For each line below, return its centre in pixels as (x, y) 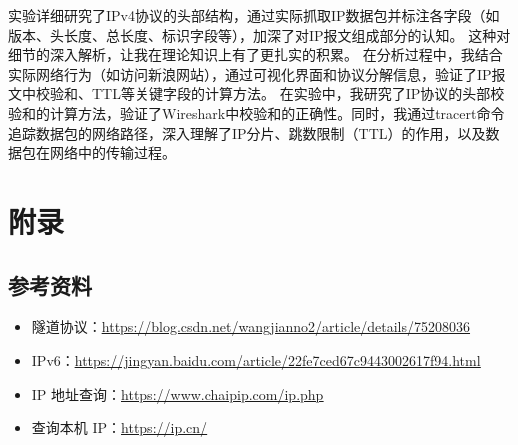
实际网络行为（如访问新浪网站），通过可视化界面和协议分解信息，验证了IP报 (257, 73)
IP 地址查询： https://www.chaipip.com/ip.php (177, 393)
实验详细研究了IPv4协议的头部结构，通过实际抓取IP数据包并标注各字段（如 (254, 15)
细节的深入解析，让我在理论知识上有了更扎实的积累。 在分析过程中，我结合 (255, 54)
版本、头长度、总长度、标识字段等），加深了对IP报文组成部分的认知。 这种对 (259, 34)
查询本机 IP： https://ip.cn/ (119, 427)
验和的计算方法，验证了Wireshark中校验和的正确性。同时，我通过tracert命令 (256, 112)
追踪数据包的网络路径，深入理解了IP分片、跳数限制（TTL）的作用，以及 (247, 132)
